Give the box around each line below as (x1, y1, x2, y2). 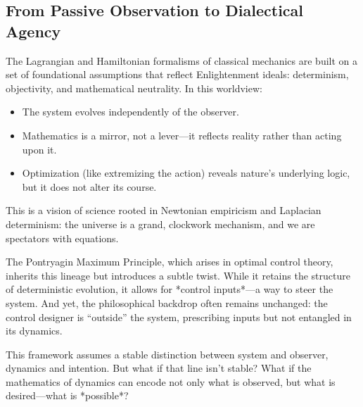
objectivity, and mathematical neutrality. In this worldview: (6, 80, 262, 95)
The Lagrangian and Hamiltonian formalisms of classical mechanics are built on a (6, 53, 358, 68)
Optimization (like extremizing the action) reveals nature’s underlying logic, (22, 165, 350, 180)
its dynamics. (6, 323, 63, 338)
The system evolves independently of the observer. (22, 104, 239, 119)
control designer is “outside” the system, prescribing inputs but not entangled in (6, 309, 352, 324)
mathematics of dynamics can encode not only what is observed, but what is (6, 374, 336, 389)
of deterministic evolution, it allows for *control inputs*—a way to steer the (6, 282, 333, 296)
